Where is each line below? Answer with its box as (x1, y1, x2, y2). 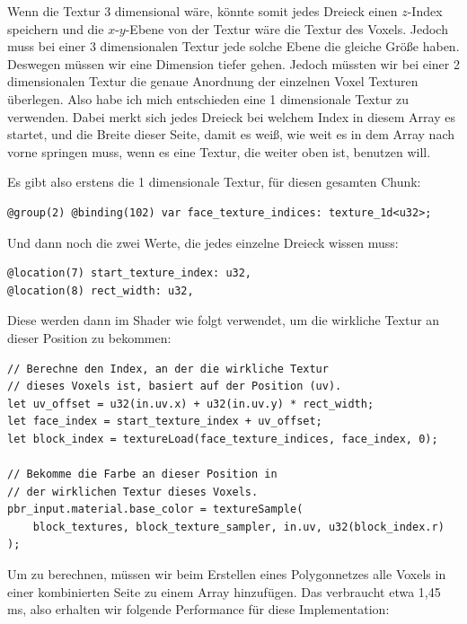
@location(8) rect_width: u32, (7, 284, 194, 297)
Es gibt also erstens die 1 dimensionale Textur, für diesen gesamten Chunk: (7, 172, 421, 191)
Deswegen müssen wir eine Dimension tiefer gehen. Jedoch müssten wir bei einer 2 (7, 54, 460, 73)
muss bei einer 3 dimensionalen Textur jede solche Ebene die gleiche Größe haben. (7, 37, 460, 56)
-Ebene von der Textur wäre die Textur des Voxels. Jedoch (125, 19, 448, 38)
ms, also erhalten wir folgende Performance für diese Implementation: (7, 600, 390, 619)
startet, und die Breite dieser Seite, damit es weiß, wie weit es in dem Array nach (7, 125, 455, 144)
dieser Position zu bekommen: (7, 328, 172, 347)
